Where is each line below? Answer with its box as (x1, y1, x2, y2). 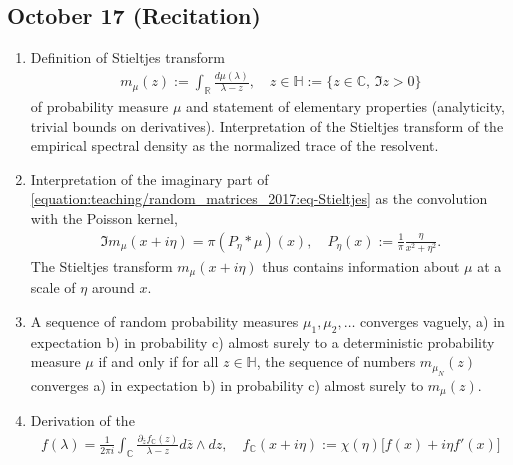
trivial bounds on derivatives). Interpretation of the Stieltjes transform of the (30, 115, 504, 136)
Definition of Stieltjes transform (30, 47, 225, 68)
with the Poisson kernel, (30, 207, 178, 228)
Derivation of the (30, 409, 135, 430)
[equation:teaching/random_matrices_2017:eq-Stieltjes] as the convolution (30, 188, 488, 209)
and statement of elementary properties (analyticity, (186, 95, 505, 116)
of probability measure (30, 95, 169, 116)
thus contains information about (262, 255, 460, 276)
